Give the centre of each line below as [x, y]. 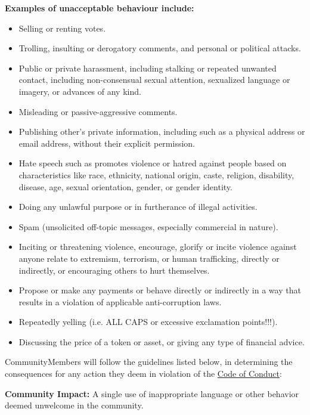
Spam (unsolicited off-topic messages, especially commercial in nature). [148, 226]
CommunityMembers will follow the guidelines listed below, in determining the [149, 362]
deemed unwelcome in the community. [74, 405]
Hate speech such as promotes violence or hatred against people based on [153, 163]
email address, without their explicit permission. [107, 143]
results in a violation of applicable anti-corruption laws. [120, 301]
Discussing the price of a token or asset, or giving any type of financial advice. [162, 341]
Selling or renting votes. [62, 28]
